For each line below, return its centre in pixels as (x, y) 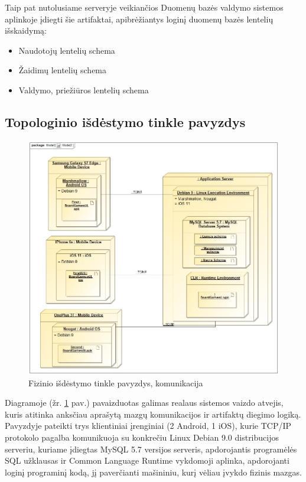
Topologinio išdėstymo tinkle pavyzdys (125, 121)
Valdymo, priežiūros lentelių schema (84, 89)
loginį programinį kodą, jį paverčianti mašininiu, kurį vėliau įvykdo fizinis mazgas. (153, 472)
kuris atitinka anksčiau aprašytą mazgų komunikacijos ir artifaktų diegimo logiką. (153, 414)
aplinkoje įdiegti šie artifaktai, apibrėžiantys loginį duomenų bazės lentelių (139, 19)
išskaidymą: (26, 30)
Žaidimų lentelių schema (63, 70)
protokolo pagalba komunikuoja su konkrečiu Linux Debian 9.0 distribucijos (142, 437)
